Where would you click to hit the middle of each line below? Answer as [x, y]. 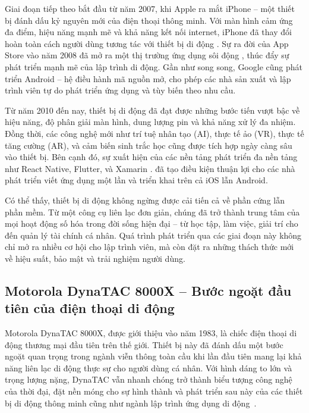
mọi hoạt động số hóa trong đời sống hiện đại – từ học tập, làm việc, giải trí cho [152, 223]
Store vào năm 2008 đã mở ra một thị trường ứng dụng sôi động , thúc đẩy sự [147, 55]
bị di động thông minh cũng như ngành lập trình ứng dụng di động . [131, 403]
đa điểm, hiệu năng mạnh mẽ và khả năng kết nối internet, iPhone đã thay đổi [148, 32]
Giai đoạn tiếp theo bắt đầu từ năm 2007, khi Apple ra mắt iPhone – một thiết [150, 8]
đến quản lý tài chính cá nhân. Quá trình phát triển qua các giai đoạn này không [153, 235]
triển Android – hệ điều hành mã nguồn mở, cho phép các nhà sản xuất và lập [148, 78]
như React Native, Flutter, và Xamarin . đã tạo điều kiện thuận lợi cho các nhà [150, 168]
